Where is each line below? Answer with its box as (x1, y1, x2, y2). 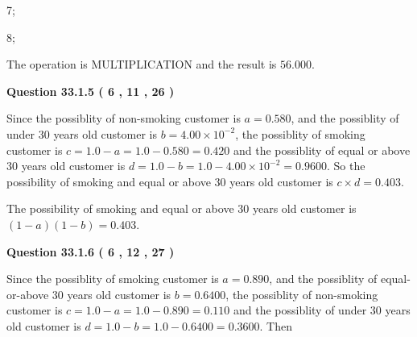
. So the (326, 157, 365, 174)
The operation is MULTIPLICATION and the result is (6, 56, 277, 73)
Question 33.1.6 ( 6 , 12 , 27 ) (6, 243, 175, 260)
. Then (259, 317, 292, 334)
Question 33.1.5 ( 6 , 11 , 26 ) (6, 82, 175, 99)
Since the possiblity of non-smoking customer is (6, 110, 241, 127)
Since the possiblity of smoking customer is (6, 270, 219, 287)
